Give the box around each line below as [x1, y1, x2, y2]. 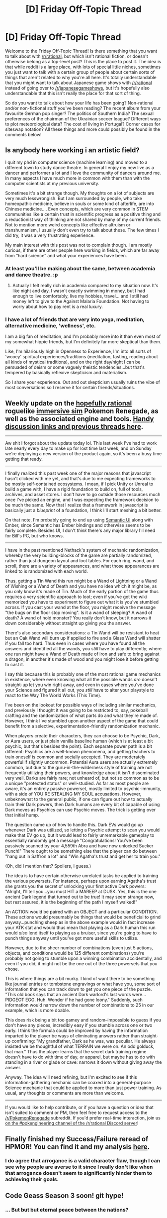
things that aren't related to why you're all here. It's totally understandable [5, 74, 157, 80]
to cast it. [5, 662, 24, 668]
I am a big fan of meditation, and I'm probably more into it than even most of [5, 333, 161, 339]
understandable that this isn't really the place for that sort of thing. [5, 90, 141, 96]
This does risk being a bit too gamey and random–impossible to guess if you [5, 1017, 162, 1023]
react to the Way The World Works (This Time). [5, 693, 102, 699]
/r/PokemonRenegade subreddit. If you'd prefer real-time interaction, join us [5, 1115, 161, 1121]
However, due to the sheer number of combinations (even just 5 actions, [5, 945, 153, 951]
